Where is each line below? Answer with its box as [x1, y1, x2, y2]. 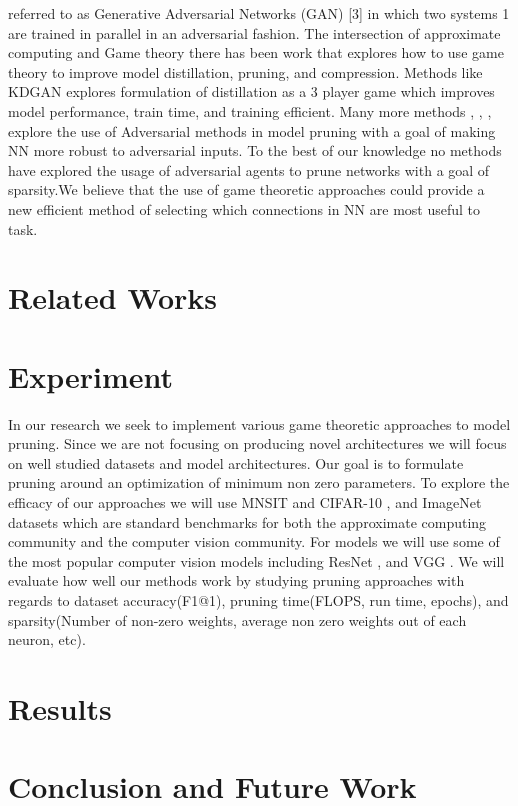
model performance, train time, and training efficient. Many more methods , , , [8, 100, 492, 121]
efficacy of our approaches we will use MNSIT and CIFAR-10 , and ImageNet [8, 492, 482, 512]
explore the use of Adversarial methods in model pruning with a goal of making [8, 120, 496, 141]
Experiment [8, 355, 174, 396]
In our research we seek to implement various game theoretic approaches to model [8, 413, 511, 434]
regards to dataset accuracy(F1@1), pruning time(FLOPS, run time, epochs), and [8, 589, 509, 610]
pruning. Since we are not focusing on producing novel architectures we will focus [8, 433, 507, 454]
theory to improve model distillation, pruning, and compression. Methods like [8, 61, 483, 82]
